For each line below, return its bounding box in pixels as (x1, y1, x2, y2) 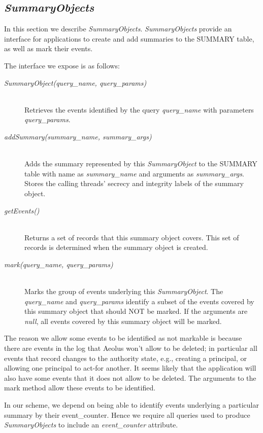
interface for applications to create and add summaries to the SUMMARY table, (4, 33, 254, 44)
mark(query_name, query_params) (4, 259, 113, 269)
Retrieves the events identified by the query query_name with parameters (24, 104, 254, 115)
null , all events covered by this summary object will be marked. (24, 315, 222, 326)
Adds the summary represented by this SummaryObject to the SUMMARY (24, 158, 257, 169)
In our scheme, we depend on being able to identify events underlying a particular (4, 400, 259, 410)
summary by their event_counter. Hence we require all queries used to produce (4, 409, 250, 420)
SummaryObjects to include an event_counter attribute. (4, 419, 178, 430)
